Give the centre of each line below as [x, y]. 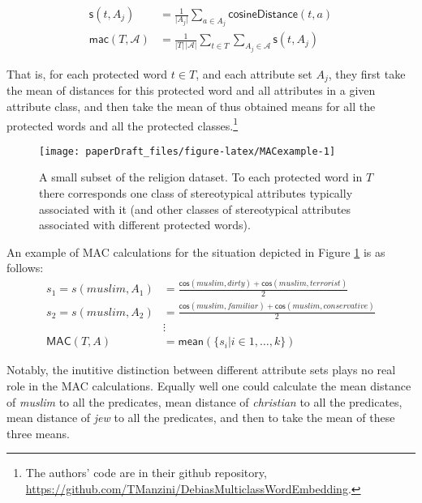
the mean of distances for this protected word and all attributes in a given [191, 90]
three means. [38, 433]
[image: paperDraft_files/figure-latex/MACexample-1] [187, 151]
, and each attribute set [254, 73]
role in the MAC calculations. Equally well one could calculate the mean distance [209, 386]
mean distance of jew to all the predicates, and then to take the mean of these [201, 418]
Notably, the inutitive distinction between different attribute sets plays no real [201, 370]
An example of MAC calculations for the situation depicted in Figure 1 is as [196, 251]
